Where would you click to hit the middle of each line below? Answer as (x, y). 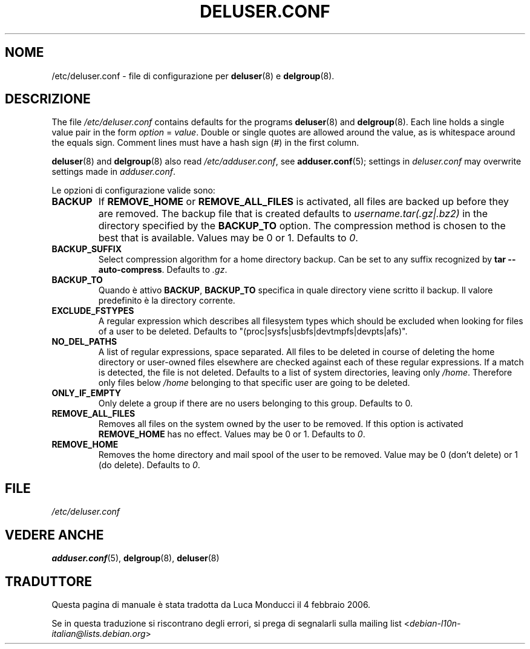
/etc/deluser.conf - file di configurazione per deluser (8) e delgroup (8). (193, 76)
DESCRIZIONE (48, 99)
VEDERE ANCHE (54, 535)
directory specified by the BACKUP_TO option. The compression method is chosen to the (302, 226)
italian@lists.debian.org (99, 633)
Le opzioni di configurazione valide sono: (133, 191)
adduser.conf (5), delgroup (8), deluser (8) (136, 558)
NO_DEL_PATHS (84, 342)
